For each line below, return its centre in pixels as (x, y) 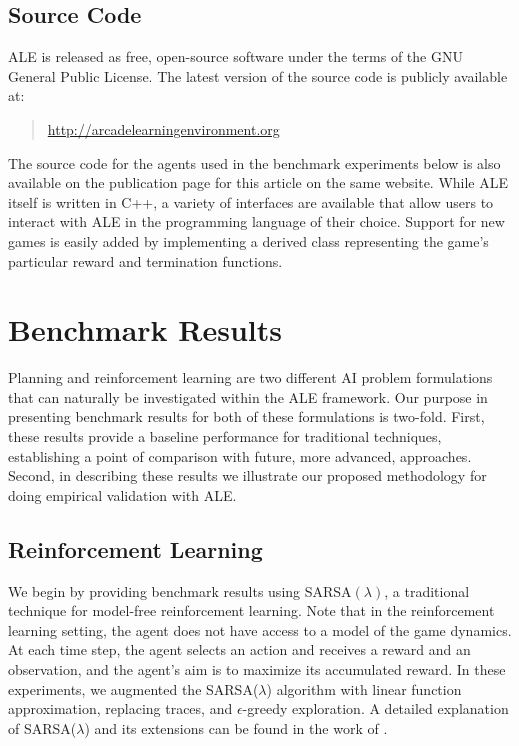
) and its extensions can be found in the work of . (236, 727)
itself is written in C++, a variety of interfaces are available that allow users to (251, 201)
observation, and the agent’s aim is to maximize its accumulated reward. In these (257, 669)
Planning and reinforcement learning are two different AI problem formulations (250, 377)
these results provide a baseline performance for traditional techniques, (225, 436)
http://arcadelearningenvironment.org (163, 128)
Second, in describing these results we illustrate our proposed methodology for (247, 475)
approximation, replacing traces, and (120, 708)
